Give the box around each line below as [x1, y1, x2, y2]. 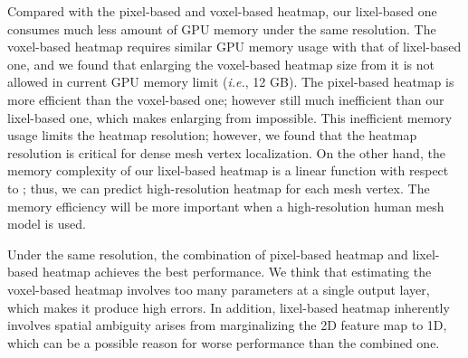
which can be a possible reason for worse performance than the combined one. [7, 333, 440, 352]
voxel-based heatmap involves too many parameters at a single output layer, [7, 279, 430, 298]
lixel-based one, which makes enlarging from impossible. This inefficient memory [7, 108, 453, 127]
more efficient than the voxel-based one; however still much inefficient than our [7, 89, 444, 108]
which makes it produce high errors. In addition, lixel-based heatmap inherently [7, 297, 450, 316]
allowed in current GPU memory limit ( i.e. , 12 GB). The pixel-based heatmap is [7, 72, 454, 91]
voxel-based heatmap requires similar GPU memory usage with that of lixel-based [7, 37, 462, 56]
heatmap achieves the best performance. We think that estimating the [42, 262, 432, 281]
